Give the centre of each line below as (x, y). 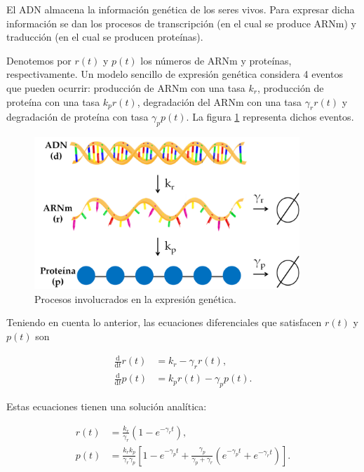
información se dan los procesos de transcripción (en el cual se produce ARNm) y (181, 23)
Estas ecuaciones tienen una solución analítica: (107, 406)
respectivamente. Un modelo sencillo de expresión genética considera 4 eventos (175, 74)
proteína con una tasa (53, 101)
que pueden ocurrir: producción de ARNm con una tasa (126, 87)
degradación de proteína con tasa (77, 117)
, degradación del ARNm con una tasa (220, 101)
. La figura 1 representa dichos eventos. (270, 117)
